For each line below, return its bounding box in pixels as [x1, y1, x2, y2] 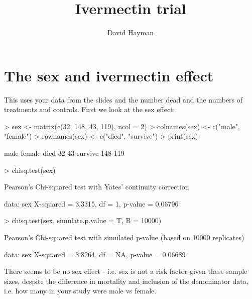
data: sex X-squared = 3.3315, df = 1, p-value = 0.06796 [4, 198, 179, 209]
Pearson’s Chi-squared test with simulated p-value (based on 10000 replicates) [4, 232, 244, 242]
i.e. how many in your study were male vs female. [4, 285, 157, 296]
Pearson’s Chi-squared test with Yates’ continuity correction [4, 181, 189, 192]
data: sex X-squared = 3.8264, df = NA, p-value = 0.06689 [4, 249, 186, 259]
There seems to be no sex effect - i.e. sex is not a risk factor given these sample [4, 266, 247, 276]
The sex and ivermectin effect [4, 65, 214, 85]
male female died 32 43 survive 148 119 [4, 148, 124, 158]
